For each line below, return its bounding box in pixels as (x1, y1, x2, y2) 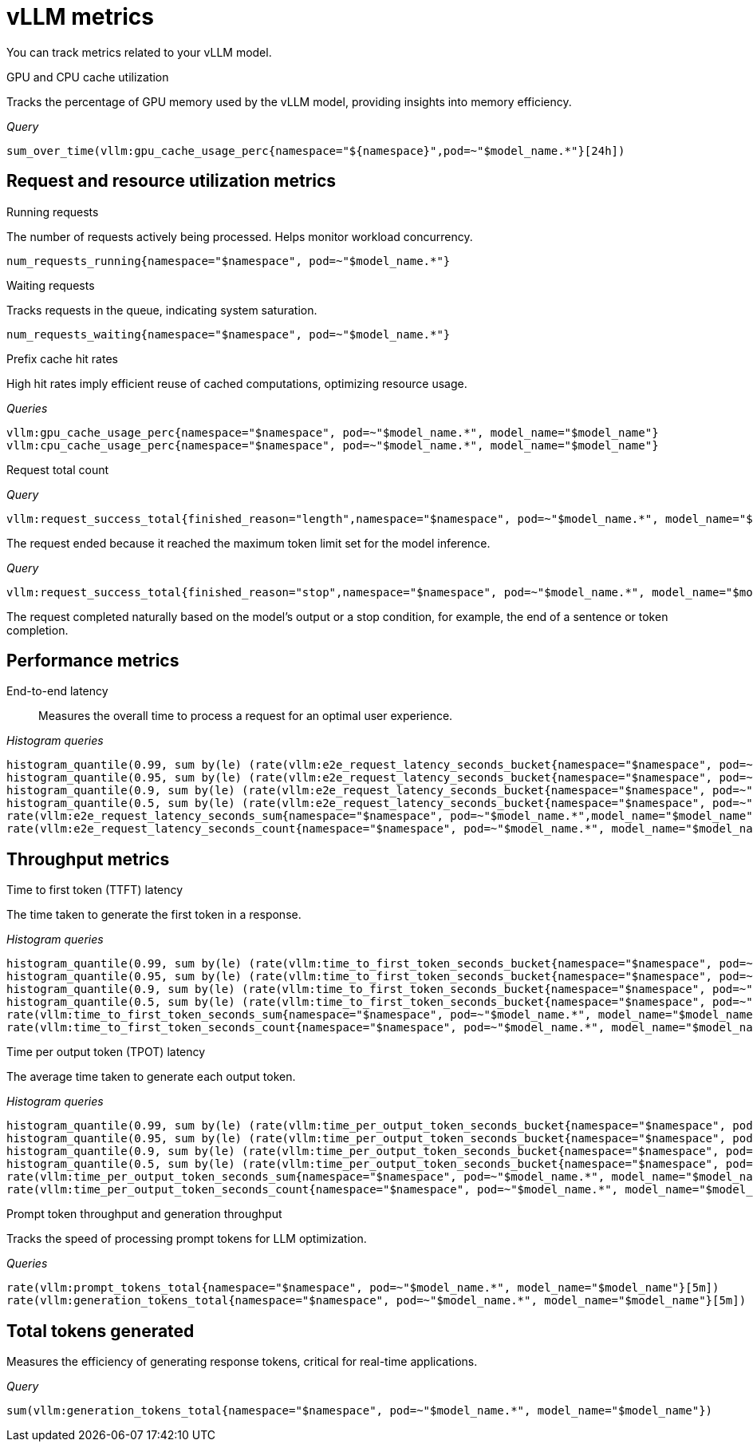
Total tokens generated (6, 1320, 195, 1341)
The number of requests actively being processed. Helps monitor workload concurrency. (6, 229, 473, 243)
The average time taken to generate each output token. (6, 1070, 296, 1084)
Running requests (6, 204, 99, 219)
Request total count (6, 462, 109, 477)
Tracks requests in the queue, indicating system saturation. (6, 303, 317, 317)
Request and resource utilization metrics (6, 171, 337, 192)
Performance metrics (6, 651, 179, 671)
